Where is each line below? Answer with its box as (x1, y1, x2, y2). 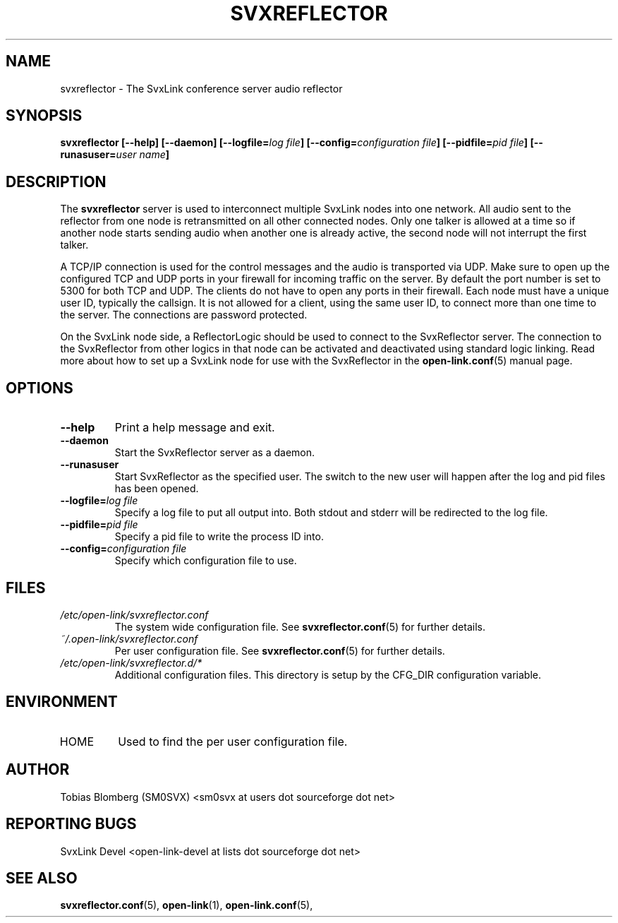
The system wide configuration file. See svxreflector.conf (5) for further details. (114, 620, 485, 633)
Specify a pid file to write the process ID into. (114, 530, 324, 543)
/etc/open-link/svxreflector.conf (60, 608, 209, 621)
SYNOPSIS (6, 107, 83, 125)
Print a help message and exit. (114, 420, 275, 435)
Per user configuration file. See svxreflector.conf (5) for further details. (114, 644, 445, 657)
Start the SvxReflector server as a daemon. (114, 446, 315, 459)
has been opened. (114, 482, 199, 495)
